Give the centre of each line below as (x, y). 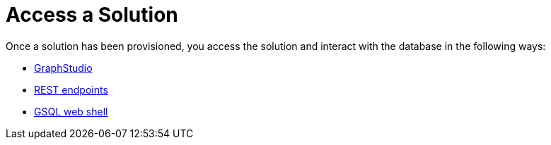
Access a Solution (92, 15)
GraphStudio (63, 68)
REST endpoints (71, 89)
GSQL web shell (71, 111)
